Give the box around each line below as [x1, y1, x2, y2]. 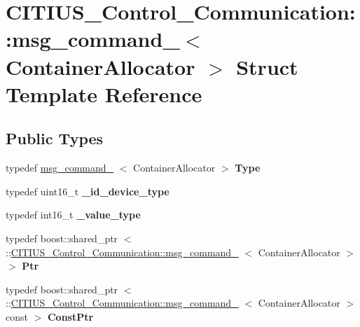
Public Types [6, 127, 104, 149]
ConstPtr [47, 309, 94, 323]
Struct [236, 52, 298, 81]
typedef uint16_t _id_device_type [6, 183, 169, 198]
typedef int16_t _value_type [6, 207, 141, 222]
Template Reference [6, 79, 202, 108]
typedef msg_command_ [6, 160, 114, 175]
